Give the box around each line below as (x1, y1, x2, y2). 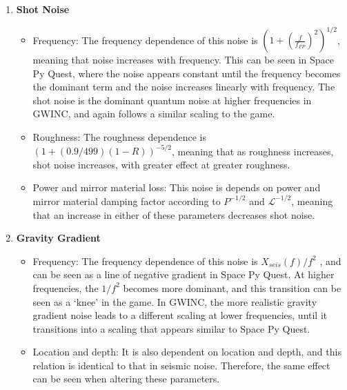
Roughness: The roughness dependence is (32, 130, 207, 144)
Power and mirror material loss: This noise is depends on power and (32, 180, 321, 195)
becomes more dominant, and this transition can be (123, 280, 341, 295)
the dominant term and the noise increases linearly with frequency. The (32, 79, 335, 94)
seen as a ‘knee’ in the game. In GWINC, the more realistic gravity (32, 294, 317, 309)
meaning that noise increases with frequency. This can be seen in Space (32, 52, 334, 67)
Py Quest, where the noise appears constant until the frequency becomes (32, 66, 341, 80)
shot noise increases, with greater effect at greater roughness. (32, 157, 290, 171)
